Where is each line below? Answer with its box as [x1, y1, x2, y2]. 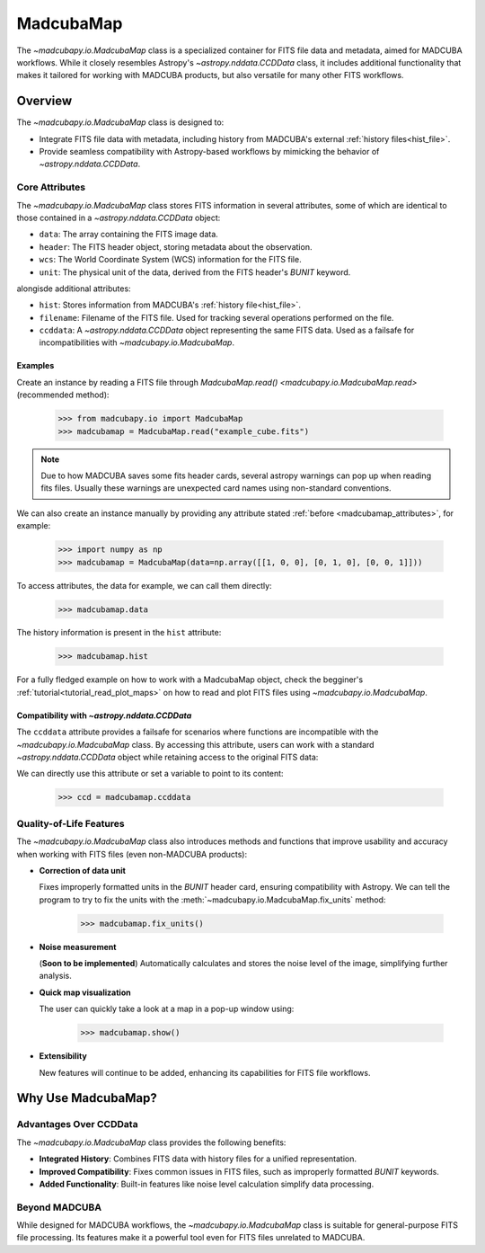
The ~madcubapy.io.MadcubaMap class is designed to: [16, 117, 225, 128]
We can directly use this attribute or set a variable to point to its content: [16, 769, 284, 779]
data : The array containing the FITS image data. [39, 229, 219, 240]
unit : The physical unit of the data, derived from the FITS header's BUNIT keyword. [39, 266, 351, 278]
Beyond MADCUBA [16, 1201, 102, 1213]
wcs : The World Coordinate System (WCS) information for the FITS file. [39, 254, 302, 265]
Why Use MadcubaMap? [16, 1090, 157, 1106]
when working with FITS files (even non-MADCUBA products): [16, 849, 247, 859]
